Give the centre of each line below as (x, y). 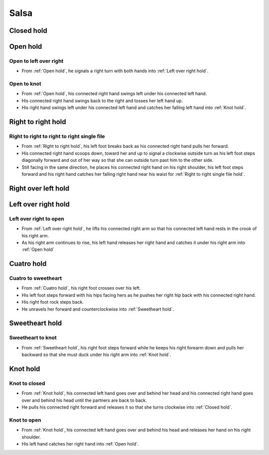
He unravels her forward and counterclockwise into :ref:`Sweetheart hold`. (98, 309)
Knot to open (25, 420)
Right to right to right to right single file (57, 136)
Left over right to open (37, 219)
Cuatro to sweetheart (36, 278)
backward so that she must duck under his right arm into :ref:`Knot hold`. (96, 355)
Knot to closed (27, 383)
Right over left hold (39, 188)
